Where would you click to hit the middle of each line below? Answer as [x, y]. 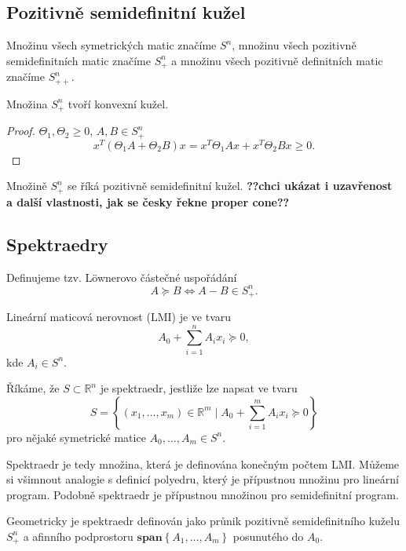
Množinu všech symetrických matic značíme [112, 45]
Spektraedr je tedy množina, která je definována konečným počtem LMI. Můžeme [203, 463]
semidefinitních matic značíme [79, 60]
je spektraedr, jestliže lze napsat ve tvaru [199, 388]
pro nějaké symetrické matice [76, 437]
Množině [27, 186]
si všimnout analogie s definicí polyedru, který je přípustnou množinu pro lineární [203, 479]
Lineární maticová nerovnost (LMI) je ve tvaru [119, 317]
